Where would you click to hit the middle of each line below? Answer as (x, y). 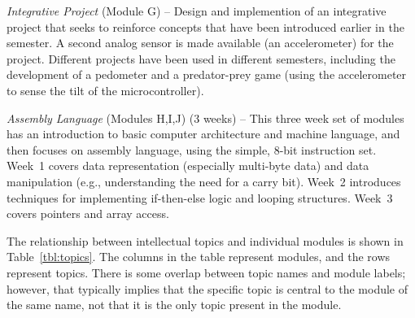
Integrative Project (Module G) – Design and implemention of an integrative (197, 11)
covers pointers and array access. (88, 213)
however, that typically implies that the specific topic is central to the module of (207, 288)
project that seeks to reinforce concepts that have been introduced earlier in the (205, 26)
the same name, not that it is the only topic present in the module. (174, 305)
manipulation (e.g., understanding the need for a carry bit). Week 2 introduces (204, 181)
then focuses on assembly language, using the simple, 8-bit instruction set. (192, 149)
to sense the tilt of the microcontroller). (105, 90)
